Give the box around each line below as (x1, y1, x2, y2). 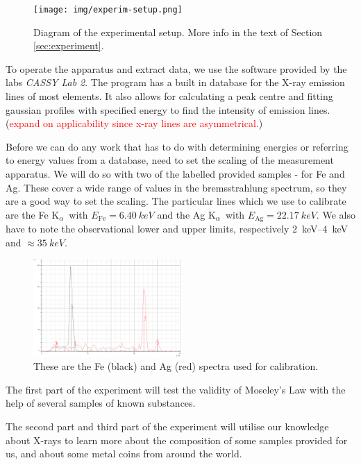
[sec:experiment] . (33, 38, 104, 53)
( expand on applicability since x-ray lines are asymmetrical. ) (6, 116, 263, 130)
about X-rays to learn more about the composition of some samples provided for (6, 432, 348, 447)
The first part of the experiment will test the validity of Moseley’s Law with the (6, 382, 346, 396)
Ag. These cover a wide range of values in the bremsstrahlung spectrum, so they (6, 180, 347, 194)
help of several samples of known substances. (6, 396, 196, 410)
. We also (316, 207, 355, 221)
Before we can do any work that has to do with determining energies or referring (6, 139, 349, 153)
